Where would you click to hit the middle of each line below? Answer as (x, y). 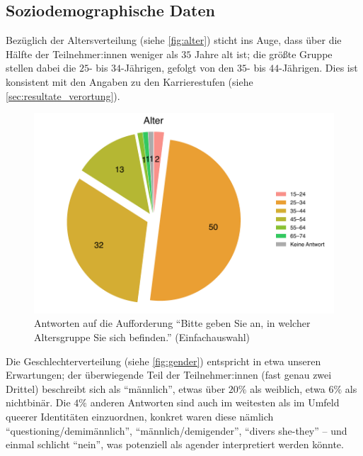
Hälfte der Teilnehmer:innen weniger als (92, 54)
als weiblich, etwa (288, 388)
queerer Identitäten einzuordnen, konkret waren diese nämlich (140, 416)
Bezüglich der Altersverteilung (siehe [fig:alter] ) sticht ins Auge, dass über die (174, 40)
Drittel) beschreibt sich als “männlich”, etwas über (116, 388)
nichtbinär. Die (38, 402)
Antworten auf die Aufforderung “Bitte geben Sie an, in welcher (172, 323)
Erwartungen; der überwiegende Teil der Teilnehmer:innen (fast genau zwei (169, 375)
